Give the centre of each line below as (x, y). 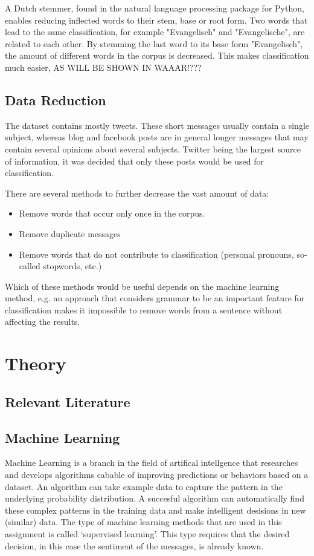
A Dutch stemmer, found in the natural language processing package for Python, (155, 8)
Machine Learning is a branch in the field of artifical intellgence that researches (152, 463)
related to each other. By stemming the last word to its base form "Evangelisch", (154, 43)
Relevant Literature (68, 401)
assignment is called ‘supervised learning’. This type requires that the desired (147, 534)
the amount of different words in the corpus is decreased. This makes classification (157, 55)
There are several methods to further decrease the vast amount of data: (137, 193)
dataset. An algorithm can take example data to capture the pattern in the (144, 486)
